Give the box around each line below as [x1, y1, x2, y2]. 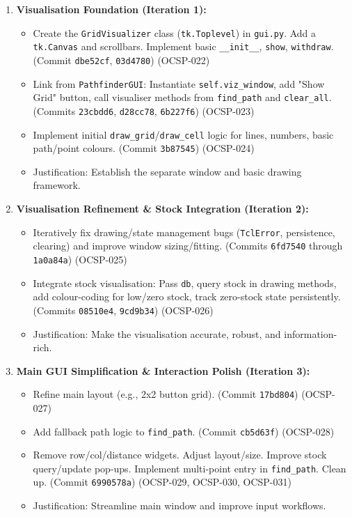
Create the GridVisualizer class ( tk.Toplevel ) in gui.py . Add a [33, 25, 317, 40]
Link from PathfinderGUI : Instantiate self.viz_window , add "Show [33, 76, 325, 91]
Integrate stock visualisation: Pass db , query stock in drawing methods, [33, 275, 337, 290]
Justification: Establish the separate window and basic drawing [33, 164, 302, 178]
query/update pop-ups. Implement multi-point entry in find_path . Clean [33, 461, 346, 475]
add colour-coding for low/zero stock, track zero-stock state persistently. [33, 289, 341, 304]
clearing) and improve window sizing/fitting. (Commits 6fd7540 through [33, 238, 343, 253]
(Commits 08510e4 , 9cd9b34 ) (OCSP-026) [33, 302, 214, 317]
